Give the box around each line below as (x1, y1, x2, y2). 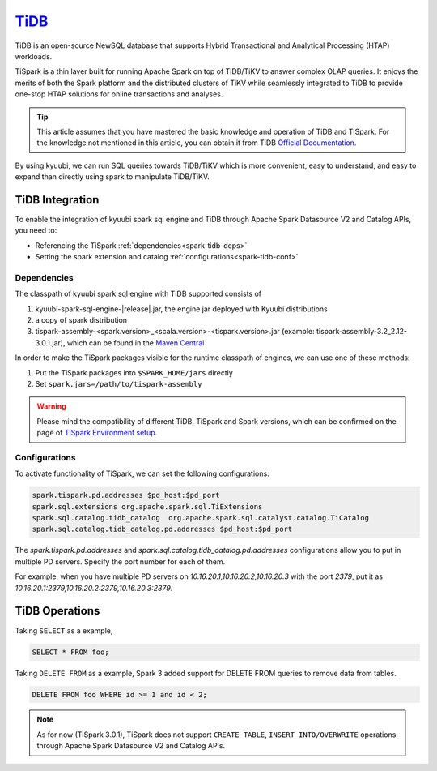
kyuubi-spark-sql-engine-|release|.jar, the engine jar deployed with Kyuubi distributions (35, 304, 328, 314)
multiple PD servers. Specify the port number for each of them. (15, 556, 226, 567)
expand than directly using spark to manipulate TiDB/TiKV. (15, 172, 210, 182)
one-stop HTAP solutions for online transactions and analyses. (15, 89, 223, 99)
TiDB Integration (15, 193, 100, 207)
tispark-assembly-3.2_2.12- (316, 327, 408, 336)
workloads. (15, 51, 53, 61)
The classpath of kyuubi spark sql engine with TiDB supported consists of (15, 289, 262, 299)
